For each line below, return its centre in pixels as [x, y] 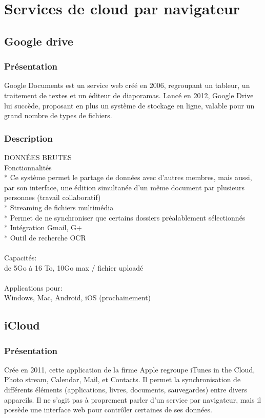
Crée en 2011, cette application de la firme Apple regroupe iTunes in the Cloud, [130, 369]
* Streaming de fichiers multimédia [59, 207]
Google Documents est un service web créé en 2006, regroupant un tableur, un [127, 85]
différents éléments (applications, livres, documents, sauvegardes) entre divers [126, 390]
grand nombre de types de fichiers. [58, 115]
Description [28, 138]
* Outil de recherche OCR [45, 237]
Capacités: [21, 257]
